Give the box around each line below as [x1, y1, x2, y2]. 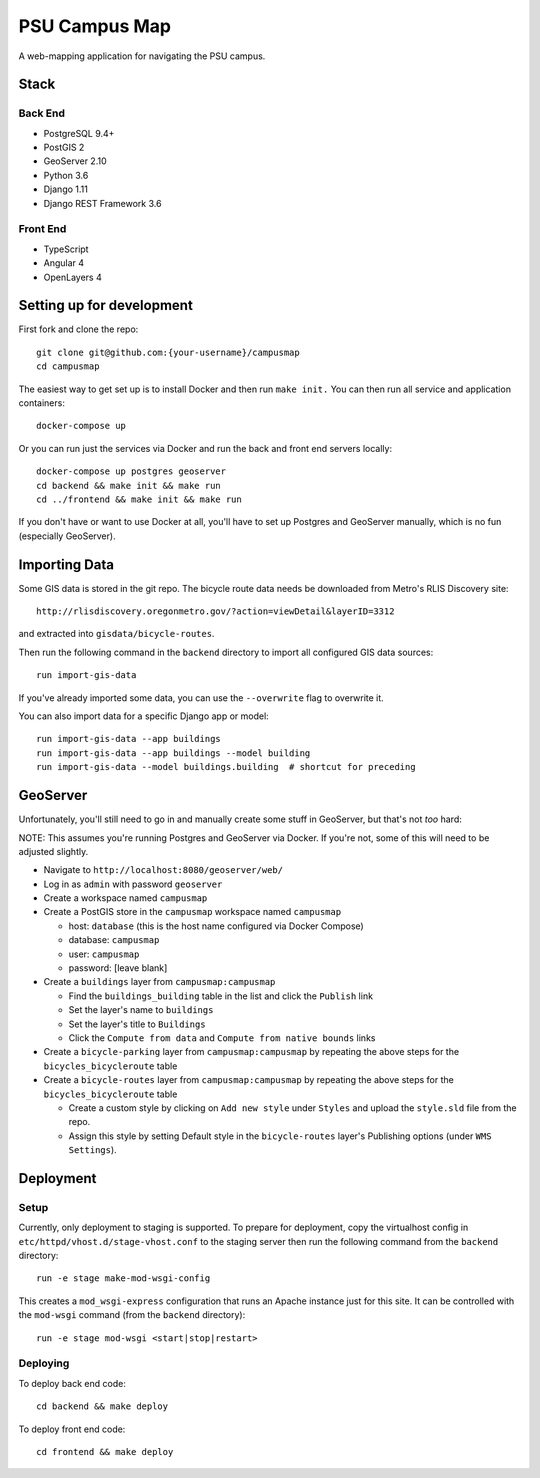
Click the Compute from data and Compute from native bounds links [68, 1031, 376, 1044]
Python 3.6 [43, 169, 89, 181]
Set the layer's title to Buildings [68, 1018, 206, 1030]
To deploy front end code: [18, 1423, 126, 1435]
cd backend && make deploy [36, 1401, 169, 1412]
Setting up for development [18, 297, 194, 314]
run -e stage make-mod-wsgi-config [36, 1273, 211, 1284]
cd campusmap [36, 361, 100, 372]
